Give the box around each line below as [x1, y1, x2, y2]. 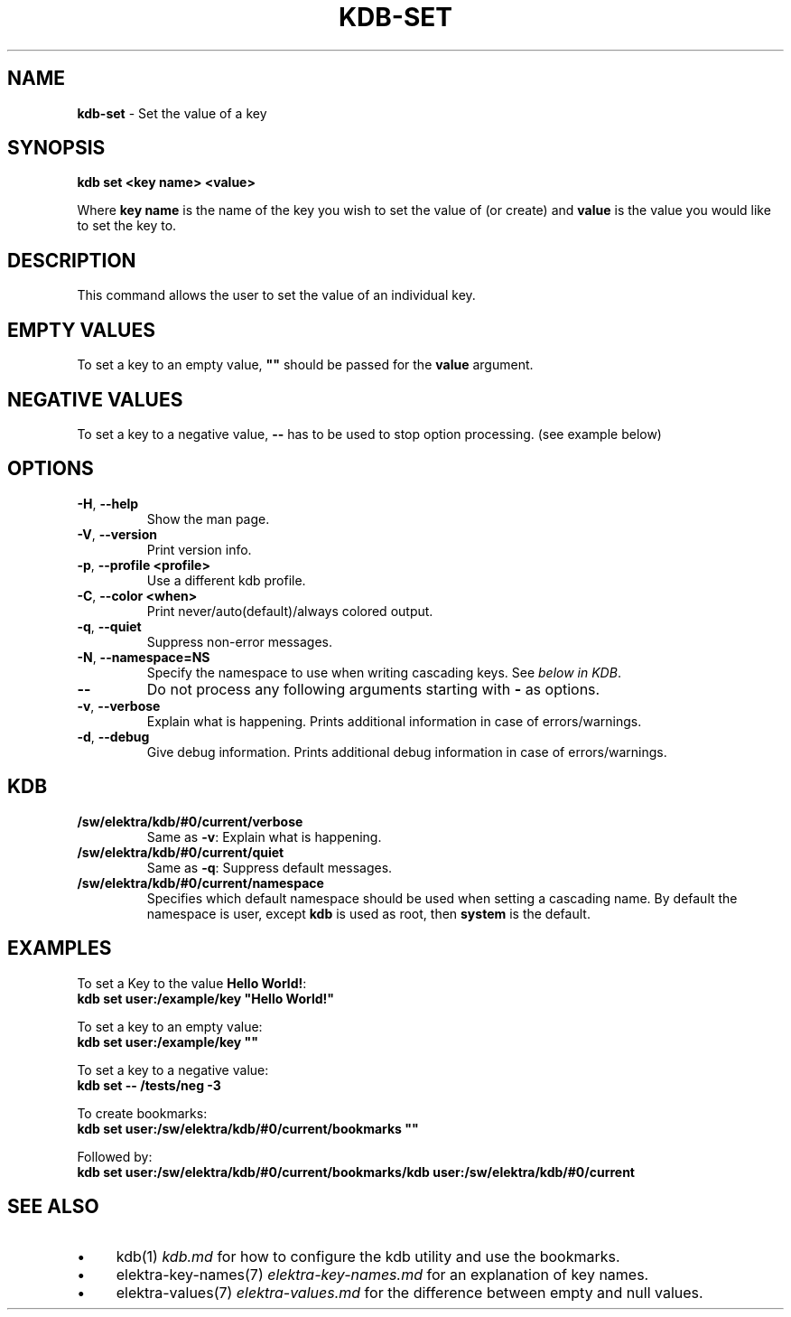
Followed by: [77, 1148, 153, 1164]
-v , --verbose [77, 697, 161, 714]
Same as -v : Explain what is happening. [146, 828, 382, 845]
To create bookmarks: [77, 1105, 208, 1121]
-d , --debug [77, 728, 150, 744]
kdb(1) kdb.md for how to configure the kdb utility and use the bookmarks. [116, 1247, 620, 1266]
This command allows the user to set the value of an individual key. [77, 287, 476, 304]
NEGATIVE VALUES [7, 388, 183, 411]
